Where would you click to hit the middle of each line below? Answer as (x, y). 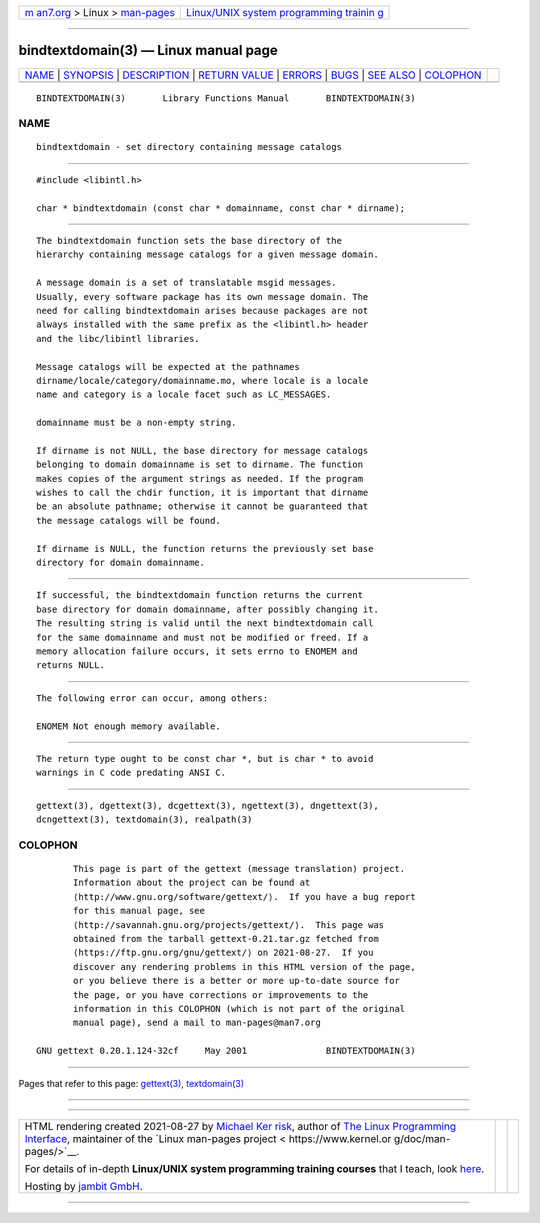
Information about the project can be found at (192, 883)
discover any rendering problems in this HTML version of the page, (244, 966)
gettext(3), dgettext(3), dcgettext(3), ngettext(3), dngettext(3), (207, 805)
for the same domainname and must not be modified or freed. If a (202, 637)
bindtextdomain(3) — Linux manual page (148, 50)
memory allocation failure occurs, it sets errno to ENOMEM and (197, 651)
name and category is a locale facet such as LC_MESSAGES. (184, 394)
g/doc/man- (422, 1138)
